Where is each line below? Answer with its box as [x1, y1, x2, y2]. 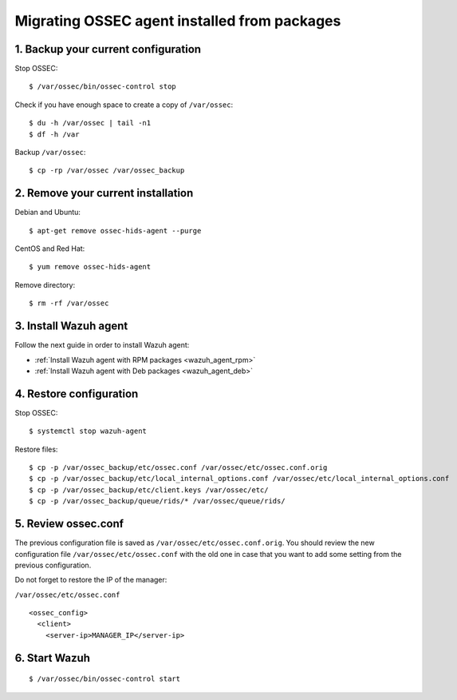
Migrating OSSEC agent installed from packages [14, 12, 341, 30]
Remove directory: [14, 280, 76, 289]
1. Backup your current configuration [14, 42, 202, 56]
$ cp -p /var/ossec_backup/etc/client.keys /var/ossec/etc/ [29, 485, 269, 495]
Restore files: [14, 444, 58, 454]
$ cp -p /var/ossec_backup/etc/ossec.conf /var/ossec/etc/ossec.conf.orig [29, 463, 328, 472]
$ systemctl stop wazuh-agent [29, 427, 148, 436]
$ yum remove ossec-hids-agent [29, 262, 152, 272]
